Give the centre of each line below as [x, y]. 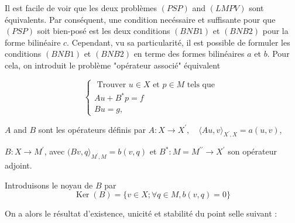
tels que [201, 85]
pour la [275, 31]
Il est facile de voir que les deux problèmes [81, 8]
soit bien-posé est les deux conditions [104, 31]
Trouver [112, 85]
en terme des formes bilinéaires [189, 54]
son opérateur [252, 151]
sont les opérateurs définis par [92, 129]
